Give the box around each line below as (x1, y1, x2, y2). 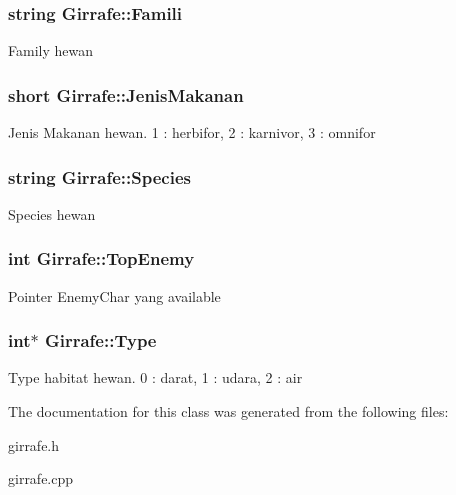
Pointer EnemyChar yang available (8, 285, 221, 306)
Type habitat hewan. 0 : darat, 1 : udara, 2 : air (8, 367, 303, 388)
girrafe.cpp (8, 468, 74, 489)
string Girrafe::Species (8, 164, 191, 189)
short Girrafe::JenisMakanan (8, 82, 244, 107)
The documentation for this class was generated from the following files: (8, 401, 449, 422)
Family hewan (8, 40, 93, 61)
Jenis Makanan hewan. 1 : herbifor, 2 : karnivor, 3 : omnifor (8, 122, 376, 143)
